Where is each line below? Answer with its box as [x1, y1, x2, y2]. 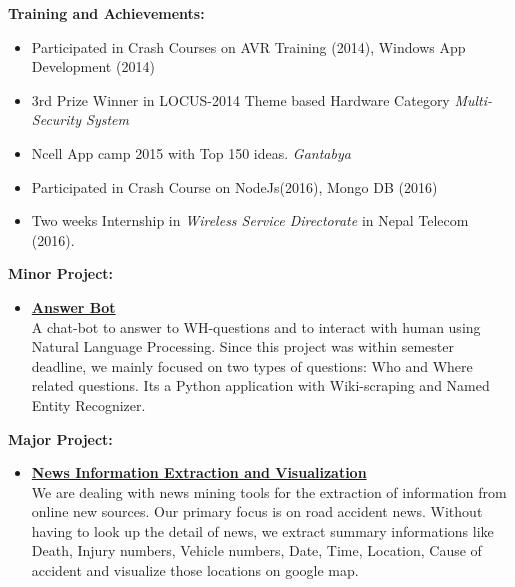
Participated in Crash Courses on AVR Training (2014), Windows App [31, 36, 466, 57]
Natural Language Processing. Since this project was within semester [31, 336, 454, 357]
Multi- [454, 89, 493, 110]
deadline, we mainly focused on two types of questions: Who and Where [31, 355, 473, 376]
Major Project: [8, 428, 113, 449]
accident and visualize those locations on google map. [31, 560, 359, 581]
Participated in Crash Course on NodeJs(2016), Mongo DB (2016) [31, 176, 438, 197]
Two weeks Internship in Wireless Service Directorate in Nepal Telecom [31, 210, 469, 231]
